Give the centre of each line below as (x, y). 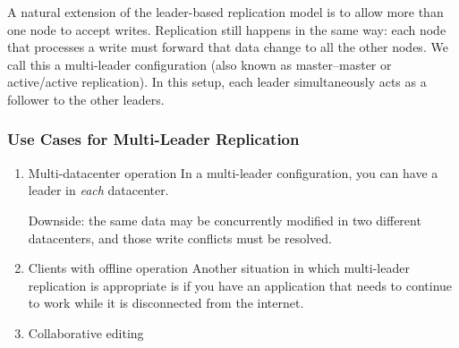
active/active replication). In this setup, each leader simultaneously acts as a (217, 82)
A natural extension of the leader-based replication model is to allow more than (225, 12)
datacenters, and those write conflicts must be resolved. (180, 238)
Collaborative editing (86, 332)
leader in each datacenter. (98, 190)
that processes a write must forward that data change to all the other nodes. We (228, 47)
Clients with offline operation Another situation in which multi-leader (219, 268)
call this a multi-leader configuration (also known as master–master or (200, 64)
